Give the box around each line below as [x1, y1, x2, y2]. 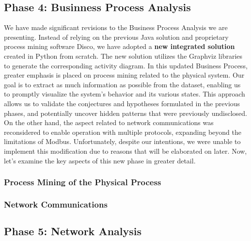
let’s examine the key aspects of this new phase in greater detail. [4, 155, 196, 165]
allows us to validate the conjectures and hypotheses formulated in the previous [4, 98, 240, 108]
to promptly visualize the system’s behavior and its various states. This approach [4, 89, 245, 99]
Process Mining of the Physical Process [4, 176, 161, 188]
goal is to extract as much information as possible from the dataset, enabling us [4, 79, 241, 89]
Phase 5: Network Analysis [4, 224, 142, 239]
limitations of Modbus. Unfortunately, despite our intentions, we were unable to [4, 136, 241, 146]
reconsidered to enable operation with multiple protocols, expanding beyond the [4, 127, 241, 137]
